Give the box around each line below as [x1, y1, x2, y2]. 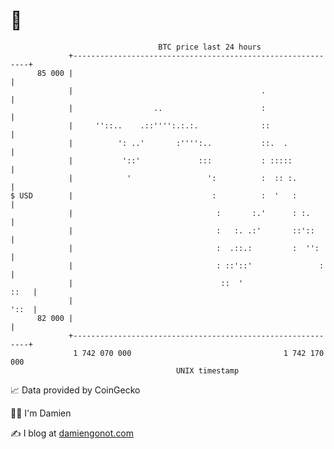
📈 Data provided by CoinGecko [10, 384, 141, 396]
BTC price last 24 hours [158, 42, 262, 52]
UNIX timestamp [175, 365, 240, 376]
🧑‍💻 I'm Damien [10, 407, 72, 419]
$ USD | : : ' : [10, 190, 298, 201]
